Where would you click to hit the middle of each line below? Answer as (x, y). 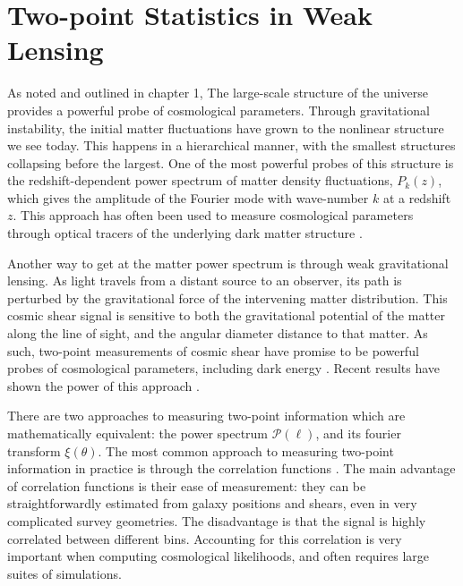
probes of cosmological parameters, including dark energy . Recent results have (224, 368)
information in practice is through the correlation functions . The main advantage (231, 468)
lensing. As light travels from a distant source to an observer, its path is (205, 280)
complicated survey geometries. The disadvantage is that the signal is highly (217, 520)
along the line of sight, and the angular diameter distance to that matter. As (218, 333)
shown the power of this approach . (103, 385)
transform (34, 450)
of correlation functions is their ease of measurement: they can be (187, 485)
